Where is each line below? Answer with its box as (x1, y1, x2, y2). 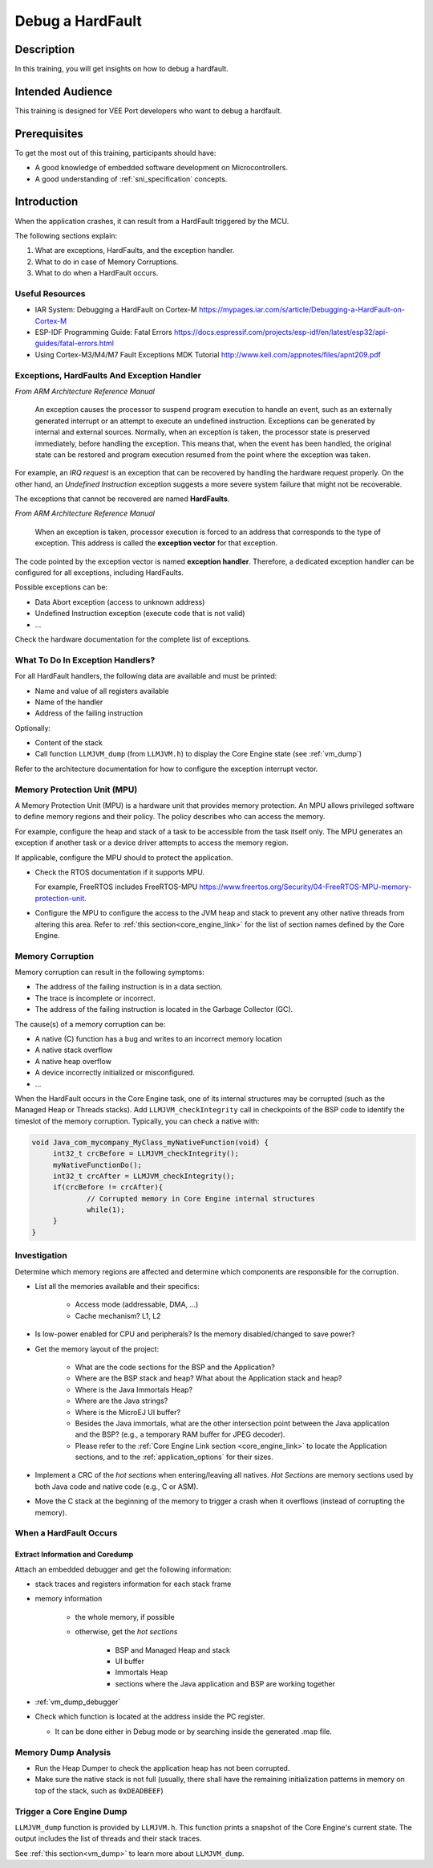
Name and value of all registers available (34, 686, 169, 695)
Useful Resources (14, 288, 86, 299)
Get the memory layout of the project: (34, 1344, 160, 1353)
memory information (34, 1594, 103, 1604)
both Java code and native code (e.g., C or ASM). (34, 1482, 199, 1491)
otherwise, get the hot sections (75, 1627, 178, 1637)
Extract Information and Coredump (14, 1550, 134, 1560)
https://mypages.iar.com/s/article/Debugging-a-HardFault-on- (199, 305, 405, 315)
